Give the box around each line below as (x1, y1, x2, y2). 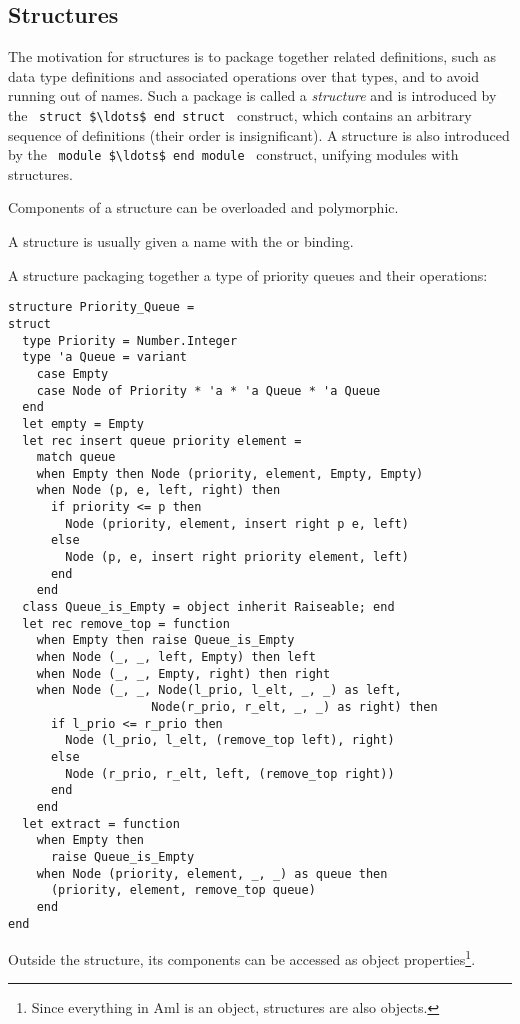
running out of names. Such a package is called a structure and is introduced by (8, 85, 497, 106)
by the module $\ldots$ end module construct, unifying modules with (8, 144, 459, 165)
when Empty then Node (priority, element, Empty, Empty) (36, 466, 424, 481)
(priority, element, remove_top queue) (50, 883, 316, 898)
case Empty (36, 366, 109, 381)
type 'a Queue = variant (22, 350, 187, 365)
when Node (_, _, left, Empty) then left (36, 650, 316, 665)
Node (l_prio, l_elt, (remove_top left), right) (65, 733, 395, 748)
